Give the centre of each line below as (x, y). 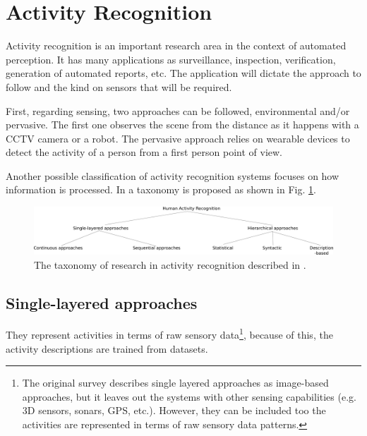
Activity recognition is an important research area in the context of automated (176, 46)
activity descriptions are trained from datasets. (107, 348)
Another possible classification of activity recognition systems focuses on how (173, 175)
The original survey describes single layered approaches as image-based (175, 383)
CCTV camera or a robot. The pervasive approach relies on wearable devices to (178, 138)
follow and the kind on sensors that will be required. (119, 86)
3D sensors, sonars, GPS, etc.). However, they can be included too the (174, 410)
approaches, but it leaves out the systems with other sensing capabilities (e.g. (189, 396)
